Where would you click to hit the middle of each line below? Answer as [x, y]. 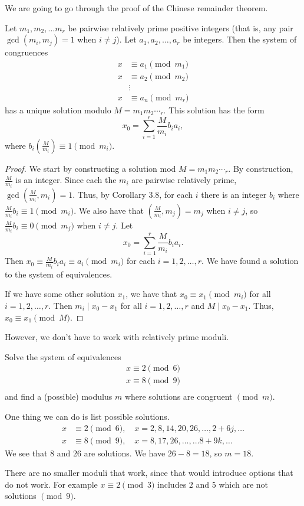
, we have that [151, 294]
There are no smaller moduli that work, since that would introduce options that [149, 473]
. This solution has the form [214, 110]
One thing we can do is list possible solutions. [87, 416]
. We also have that [109, 210]
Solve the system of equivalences [63, 356]
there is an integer [234, 194]
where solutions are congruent [179, 396]
